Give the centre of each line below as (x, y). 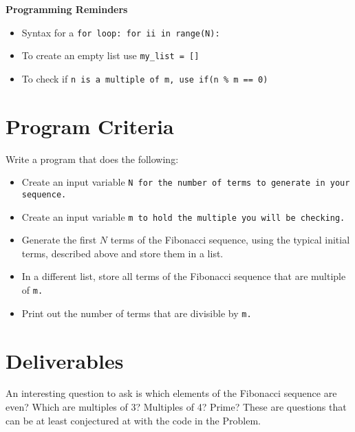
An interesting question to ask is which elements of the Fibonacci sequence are (171, 393)
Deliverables (65, 360)
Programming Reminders (67, 9)
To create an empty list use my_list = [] (110, 55)
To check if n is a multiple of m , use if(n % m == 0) (145, 78)
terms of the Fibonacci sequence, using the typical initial (230, 240)
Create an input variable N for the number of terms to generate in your (186, 182)
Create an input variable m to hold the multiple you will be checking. (183, 216)
